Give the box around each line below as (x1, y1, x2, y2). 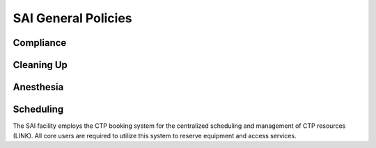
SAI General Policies (13, 10, 132, 26)
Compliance (13, 37, 67, 49)
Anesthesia (13, 81, 64, 93)
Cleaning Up (13, 59, 68, 71)
